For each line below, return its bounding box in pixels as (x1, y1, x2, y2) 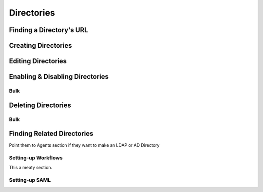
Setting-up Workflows (9, 154, 63, 161)
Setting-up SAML (9, 177, 51, 184)
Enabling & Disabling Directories (9, 73, 109, 81)
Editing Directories (9, 57, 67, 65)
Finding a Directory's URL (9, 26, 88, 34)
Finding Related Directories (9, 130, 94, 138)
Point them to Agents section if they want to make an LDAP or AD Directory (9, 142, 160, 148)
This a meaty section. (9, 165, 53, 171)
